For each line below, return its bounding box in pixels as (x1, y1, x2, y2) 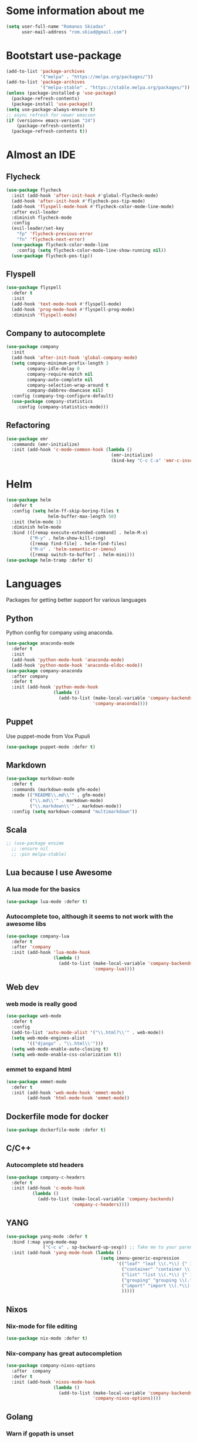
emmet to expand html (6, 1066, 72, 1074)
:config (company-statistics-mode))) (16, 404, 109, 410)
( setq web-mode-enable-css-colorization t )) (11, 1052, 122, 1057)
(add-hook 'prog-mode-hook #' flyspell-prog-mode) (11, 306, 135, 312)
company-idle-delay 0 (27, 366, 80, 372)
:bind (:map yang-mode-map (11, 1239, 77, 1245)
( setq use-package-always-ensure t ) (6, 106, 96, 112)
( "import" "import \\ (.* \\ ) (121, 1283, 191, 1289)
